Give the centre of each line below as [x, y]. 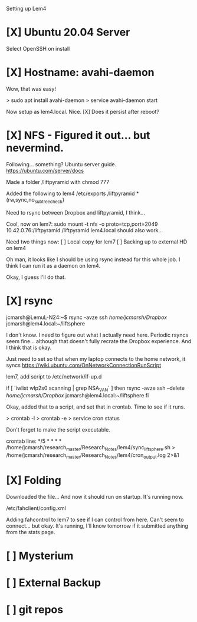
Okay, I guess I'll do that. [36, 277]
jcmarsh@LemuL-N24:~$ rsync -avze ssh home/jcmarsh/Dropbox [86, 317]
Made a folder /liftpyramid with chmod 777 [58, 182]
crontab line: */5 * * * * [34, 441]
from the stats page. [31, 532]
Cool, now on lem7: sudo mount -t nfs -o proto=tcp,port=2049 [82, 224]
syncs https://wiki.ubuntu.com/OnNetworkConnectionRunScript [84, 365]
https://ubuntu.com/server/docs [45, 170]
